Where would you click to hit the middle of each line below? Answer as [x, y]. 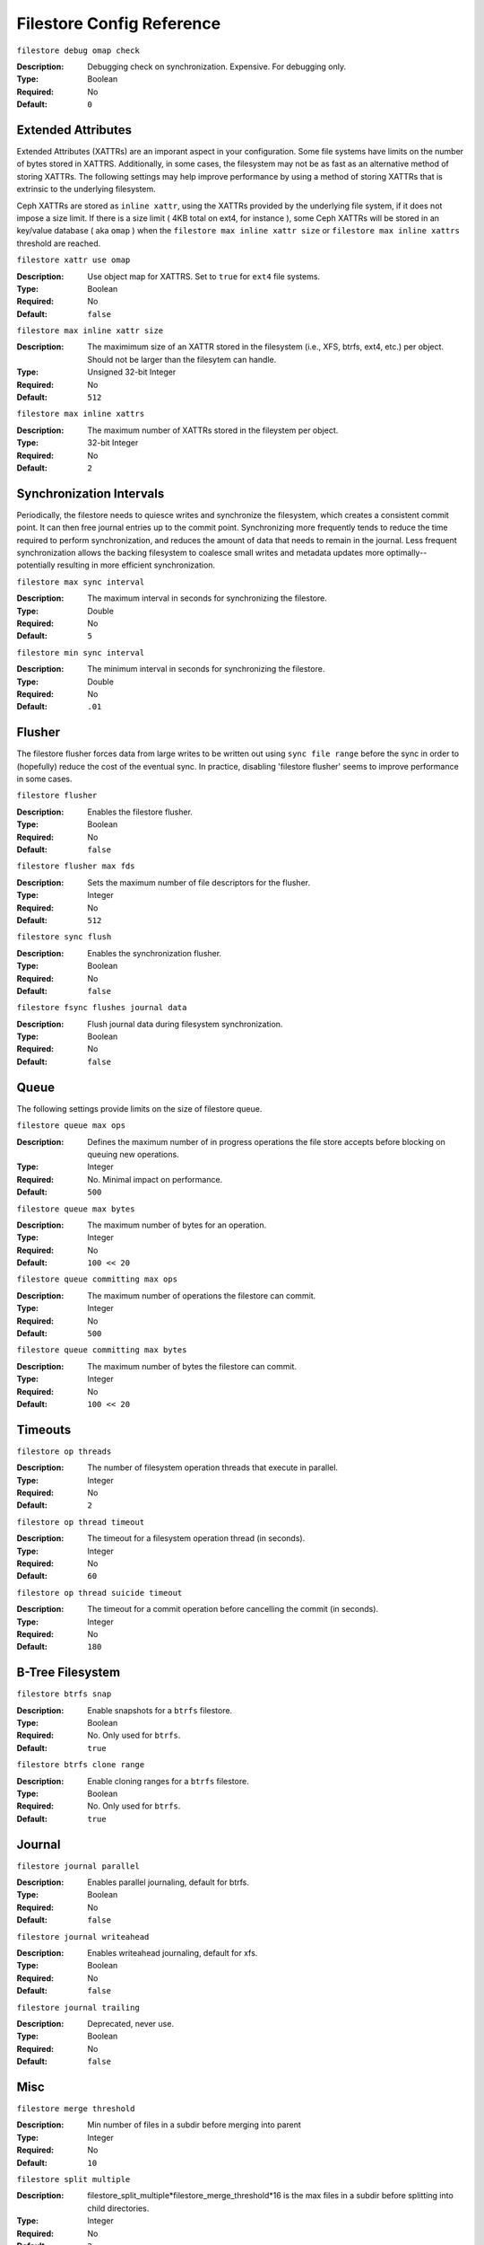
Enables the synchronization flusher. [155, 953]
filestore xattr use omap [73, 260]
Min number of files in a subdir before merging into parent [194, 2125]
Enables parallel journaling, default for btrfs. [169, 1882]
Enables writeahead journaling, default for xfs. [173, 1953]
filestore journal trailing [78, 2007]
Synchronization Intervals [91, 493]
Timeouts [44, 1429]
